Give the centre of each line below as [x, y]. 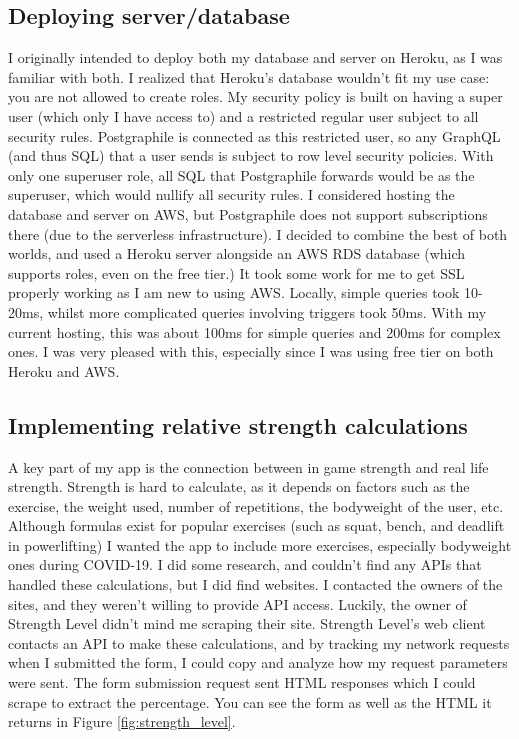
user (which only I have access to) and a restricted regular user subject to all [243, 115]
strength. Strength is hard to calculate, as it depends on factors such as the [239, 486]
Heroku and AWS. [64, 370]
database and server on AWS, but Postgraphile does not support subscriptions [248, 213]
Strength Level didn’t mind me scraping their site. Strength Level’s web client [247, 623]
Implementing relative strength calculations [238, 424]
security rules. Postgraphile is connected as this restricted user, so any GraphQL [254, 135]
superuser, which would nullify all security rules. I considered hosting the [231, 194]
